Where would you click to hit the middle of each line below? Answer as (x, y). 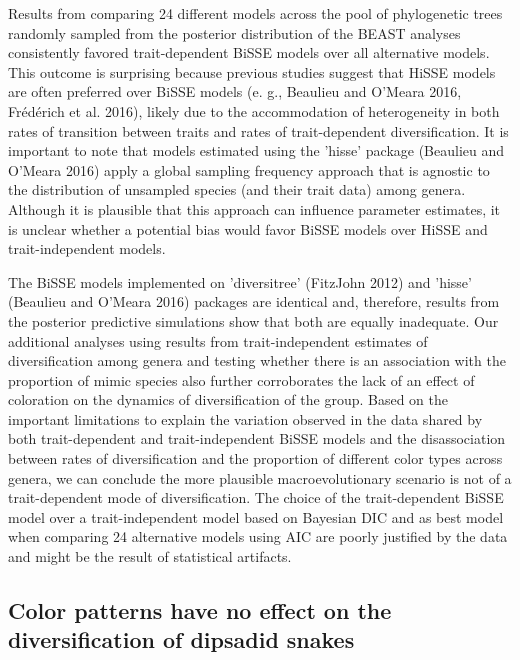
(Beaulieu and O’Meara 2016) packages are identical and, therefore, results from (254, 301)
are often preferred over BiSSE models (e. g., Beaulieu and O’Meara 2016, (235, 91)
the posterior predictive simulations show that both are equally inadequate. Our (253, 320)
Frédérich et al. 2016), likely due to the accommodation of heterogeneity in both (254, 110)
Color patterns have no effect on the (200, 610)
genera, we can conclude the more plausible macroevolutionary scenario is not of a (260, 477)
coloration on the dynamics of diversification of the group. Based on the (228, 399)
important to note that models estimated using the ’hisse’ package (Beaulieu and (256, 150)
